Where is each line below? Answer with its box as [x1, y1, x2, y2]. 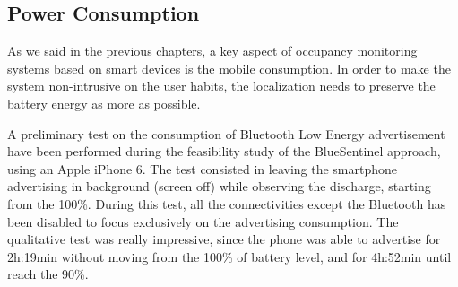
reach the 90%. [7, 265, 89, 283]
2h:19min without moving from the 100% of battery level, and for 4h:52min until [7, 247, 452, 265]
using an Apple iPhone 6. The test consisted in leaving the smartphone [7, 159, 398, 178]
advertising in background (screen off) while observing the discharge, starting [7, 177, 431, 196]
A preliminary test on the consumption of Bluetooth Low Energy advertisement [7, 124, 445, 143]
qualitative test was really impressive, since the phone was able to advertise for [7, 230, 441, 248]
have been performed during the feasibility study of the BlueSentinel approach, [7, 142, 441, 161]
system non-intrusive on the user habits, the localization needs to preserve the [7, 76, 436, 95]
